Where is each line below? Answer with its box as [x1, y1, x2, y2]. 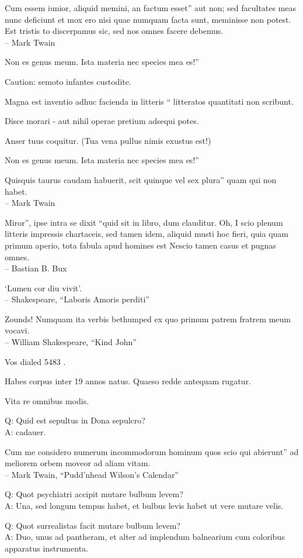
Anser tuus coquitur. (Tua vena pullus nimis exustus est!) [5, 134, 211, 146]
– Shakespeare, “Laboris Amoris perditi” [5, 293, 149, 305]
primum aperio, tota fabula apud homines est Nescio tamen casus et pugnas [5, 239, 276, 251]
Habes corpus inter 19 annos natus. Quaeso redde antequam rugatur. [5, 375, 251, 387]
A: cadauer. [5, 426, 46, 438]
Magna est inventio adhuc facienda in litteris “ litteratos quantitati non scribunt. [5, 95, 294, 107]
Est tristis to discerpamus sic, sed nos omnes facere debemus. [5, 25, 224, 37]
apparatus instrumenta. [5, 542, 88, 554]
